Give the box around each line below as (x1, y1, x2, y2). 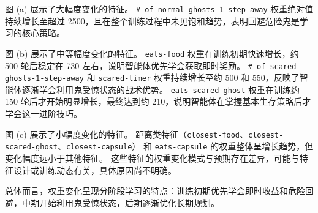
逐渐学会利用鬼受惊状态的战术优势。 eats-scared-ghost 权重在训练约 (21, 83, 300, 95)
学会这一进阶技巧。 (5, 107, 82, 120)
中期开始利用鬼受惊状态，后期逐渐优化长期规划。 (21, 196, 219, 209)
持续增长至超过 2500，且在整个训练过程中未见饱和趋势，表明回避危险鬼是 (5, 14, 300, 27)
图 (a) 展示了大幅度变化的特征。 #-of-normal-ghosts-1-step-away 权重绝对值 (5, 2, 314, 15)
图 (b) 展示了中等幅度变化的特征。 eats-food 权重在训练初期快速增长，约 (5, 47, 299, 59)
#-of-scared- (248, 62, 301, 71)
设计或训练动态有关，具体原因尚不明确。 (13, 163, 176, 176)
